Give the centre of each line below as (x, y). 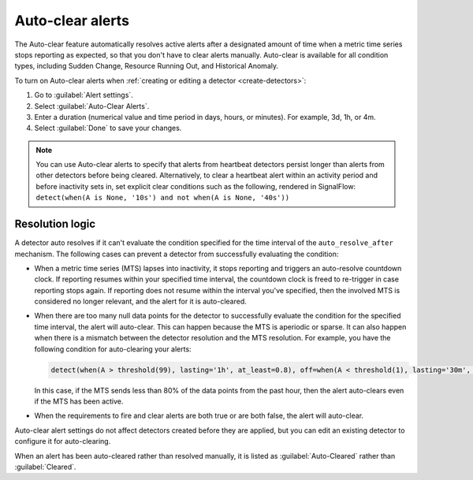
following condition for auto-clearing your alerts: (113, 349)
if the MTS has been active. (79, 401)
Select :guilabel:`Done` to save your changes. (108, 128)
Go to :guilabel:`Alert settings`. (84, 95)
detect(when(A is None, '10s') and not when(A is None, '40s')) (163, 198)
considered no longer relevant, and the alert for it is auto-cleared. (141, 301)
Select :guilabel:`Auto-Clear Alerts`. (92, 106)
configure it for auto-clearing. (63, 441)
